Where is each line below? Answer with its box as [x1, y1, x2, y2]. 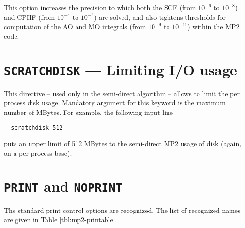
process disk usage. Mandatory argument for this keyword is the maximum [4, 98, 226, 108]
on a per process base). [4, 147, 72, 158]
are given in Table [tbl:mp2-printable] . [4, 214, 117, 225]
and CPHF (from [4, 12, 55, 22]
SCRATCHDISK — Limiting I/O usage [4, 59, 237, 79]
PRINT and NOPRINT [4, 176, 122, 196]
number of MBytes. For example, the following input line [4, 107, 173, 117]
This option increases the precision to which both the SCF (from [4, 2, 196, 12]
